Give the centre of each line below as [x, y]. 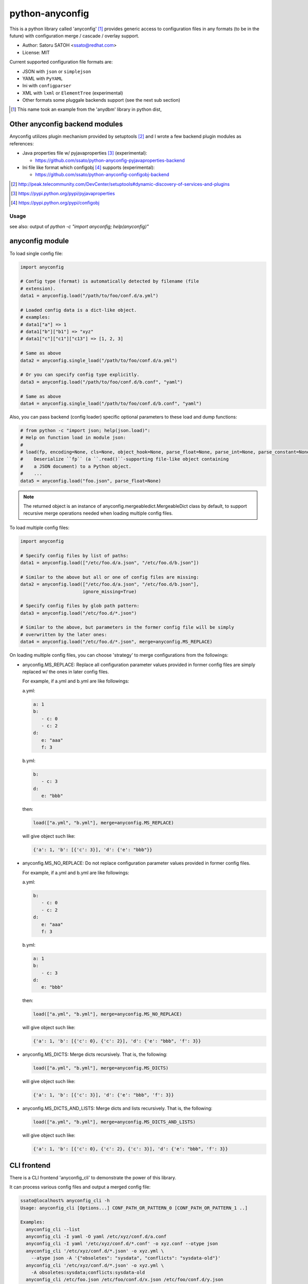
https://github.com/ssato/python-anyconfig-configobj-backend [102, 175]
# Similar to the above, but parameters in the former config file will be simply [127, 627]
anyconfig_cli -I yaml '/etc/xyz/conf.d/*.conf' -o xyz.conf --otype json [122, 1244]
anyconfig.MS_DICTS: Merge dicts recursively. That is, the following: [95, 1054]
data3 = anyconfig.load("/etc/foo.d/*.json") [79, 613]
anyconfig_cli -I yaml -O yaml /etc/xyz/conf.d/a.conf [96, 1237]
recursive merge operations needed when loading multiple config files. [98, 513]
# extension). [38, 288]
